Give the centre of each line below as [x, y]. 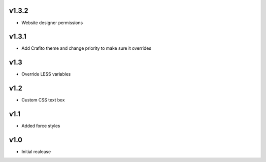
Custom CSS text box [43, 100]
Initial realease [36, 152]
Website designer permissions [52, 23]
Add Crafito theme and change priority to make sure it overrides [86, 48]
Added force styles [41, 126]
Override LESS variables [46, 74]
